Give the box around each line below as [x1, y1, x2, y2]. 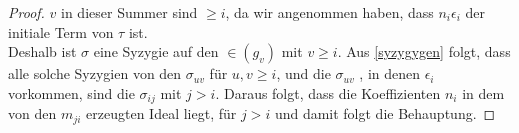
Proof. [8, 2, 45, 22]
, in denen [359, 63, 421, 84]
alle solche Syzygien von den [8, 63, 182, 84]
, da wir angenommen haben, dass [225, 2, 434, 22]
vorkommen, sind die [8, 82, 135, 103]
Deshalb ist [8, 41, 77, 62]
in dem [462, 82, 505, 103]
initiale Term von [8, 21, 114, 42]
